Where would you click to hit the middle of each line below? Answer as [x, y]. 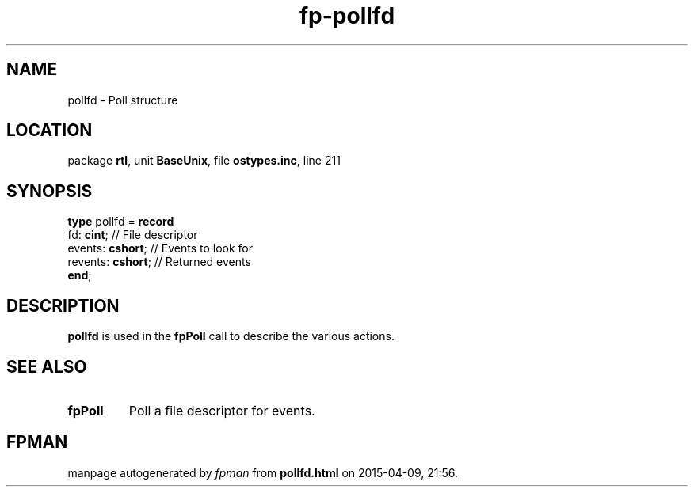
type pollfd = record [121, 222]
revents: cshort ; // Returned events [159, 262]
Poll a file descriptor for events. [222, 410]
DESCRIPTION [63, 305]
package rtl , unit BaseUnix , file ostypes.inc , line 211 [204, 161]
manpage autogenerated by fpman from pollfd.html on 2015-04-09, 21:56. [263, 472]
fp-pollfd [347, 16]
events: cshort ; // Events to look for [160, 248]
